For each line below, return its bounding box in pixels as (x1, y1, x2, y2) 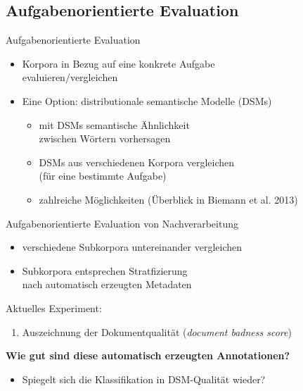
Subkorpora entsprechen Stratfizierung (22, 263, 188, 278)
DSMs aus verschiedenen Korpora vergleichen (39, 154, 235, 169)
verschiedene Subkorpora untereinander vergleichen (22, 240, 243, 254)
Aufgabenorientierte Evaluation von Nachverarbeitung (6, 216, 238, 230)
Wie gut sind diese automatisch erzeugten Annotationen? (6, 348, 290, 363)
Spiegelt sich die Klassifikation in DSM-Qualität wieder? (22, 371, 266, 386)
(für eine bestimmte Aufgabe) (39, 168, 167, 183)
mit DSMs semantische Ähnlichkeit (39, 117, 190, 132)
